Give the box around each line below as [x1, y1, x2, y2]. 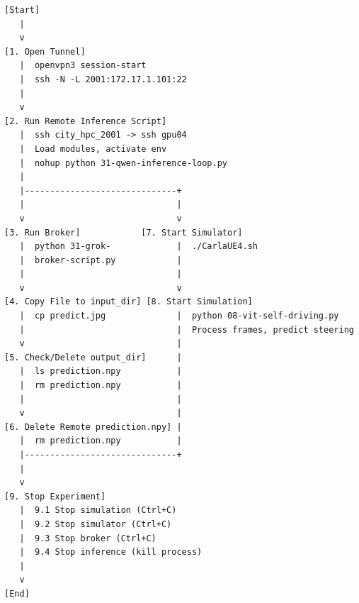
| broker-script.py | [19, 255, 182, 265]
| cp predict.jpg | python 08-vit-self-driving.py [19, 311, 339, 321]
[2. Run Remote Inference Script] [4, 116, 167, 126]
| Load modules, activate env [19, 143, 167, 154]
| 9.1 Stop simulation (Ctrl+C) [19, 505, 177, 516]
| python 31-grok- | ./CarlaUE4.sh [19, 241, 258, 252]
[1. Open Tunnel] [4, 46, 86, 57]
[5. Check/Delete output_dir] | [4, 352, 182, 363]
